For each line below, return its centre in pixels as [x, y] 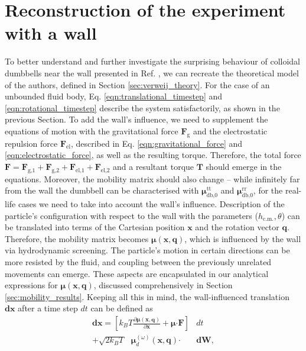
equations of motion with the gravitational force [92, 131]
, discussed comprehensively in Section [163, 285]
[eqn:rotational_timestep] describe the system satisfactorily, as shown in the [142, 107]
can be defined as [122, 308]
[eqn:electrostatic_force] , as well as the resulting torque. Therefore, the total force [153, 155]
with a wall [51, 33]
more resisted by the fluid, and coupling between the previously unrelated [138, 262]
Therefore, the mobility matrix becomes [77, 238]
